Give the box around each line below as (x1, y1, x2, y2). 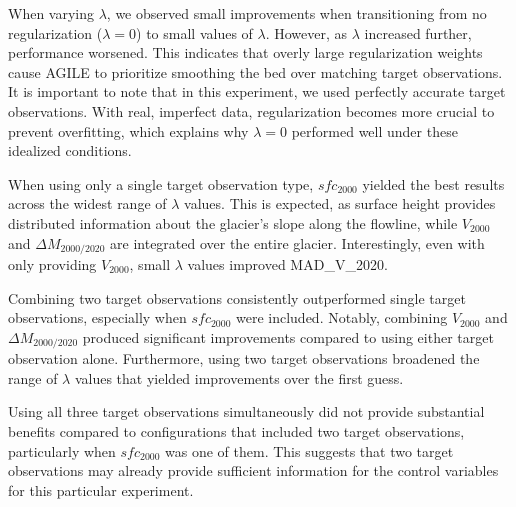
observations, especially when (8, 307, 187, 328)
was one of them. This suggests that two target (165, 440, 454, 461)
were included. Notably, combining (235, 307, 448, 328)
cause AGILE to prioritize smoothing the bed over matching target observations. (8, 61, 503, 82)
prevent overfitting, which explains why (8, 120, 249, 141)
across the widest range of (8, 193, 167, 214)
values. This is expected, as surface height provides (184, 193, 496, 214)
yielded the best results (362, 173, 505, 194)
